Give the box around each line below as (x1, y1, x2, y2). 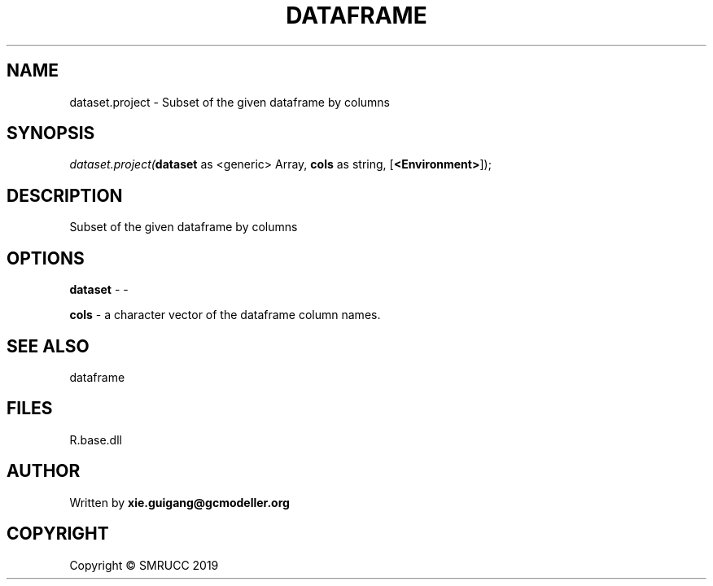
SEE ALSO (7, 335, 90, 356)
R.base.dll (69, 432, 122, 447)
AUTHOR (7, 461, 81, 482)
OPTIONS (7, 247, 85, 269)
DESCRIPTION (7, 185, 123, 206)
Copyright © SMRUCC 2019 (69, 558, 219, 572)
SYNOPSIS (7, 123, 95, 144)
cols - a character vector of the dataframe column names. (69, 308, 381, 322)
